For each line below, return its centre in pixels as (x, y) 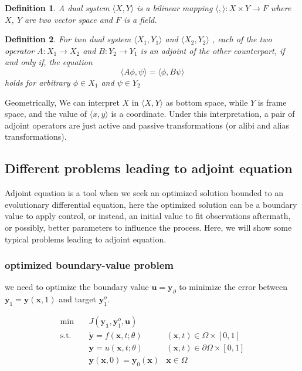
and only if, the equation (49, 62)
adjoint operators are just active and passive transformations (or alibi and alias (147, 125)
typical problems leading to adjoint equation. (86, 239)
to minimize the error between (233, 287)
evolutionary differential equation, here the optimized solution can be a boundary (151, 204)
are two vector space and (69, 19)
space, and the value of (46, 114)
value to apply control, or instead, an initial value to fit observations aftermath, (148, 216)
